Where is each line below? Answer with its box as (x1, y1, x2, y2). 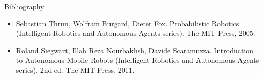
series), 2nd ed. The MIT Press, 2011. (16, 64, 135, 75)
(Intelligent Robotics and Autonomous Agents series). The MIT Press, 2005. (16, 28, 255, 38)
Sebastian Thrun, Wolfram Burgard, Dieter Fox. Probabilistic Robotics (16, 18, 239, 28)
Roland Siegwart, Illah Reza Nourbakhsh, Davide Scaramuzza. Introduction (16, 45, 254, 55)
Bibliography (4, 1, 45, 11)
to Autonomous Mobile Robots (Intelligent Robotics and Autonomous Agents (16, 55, 259, 65)
